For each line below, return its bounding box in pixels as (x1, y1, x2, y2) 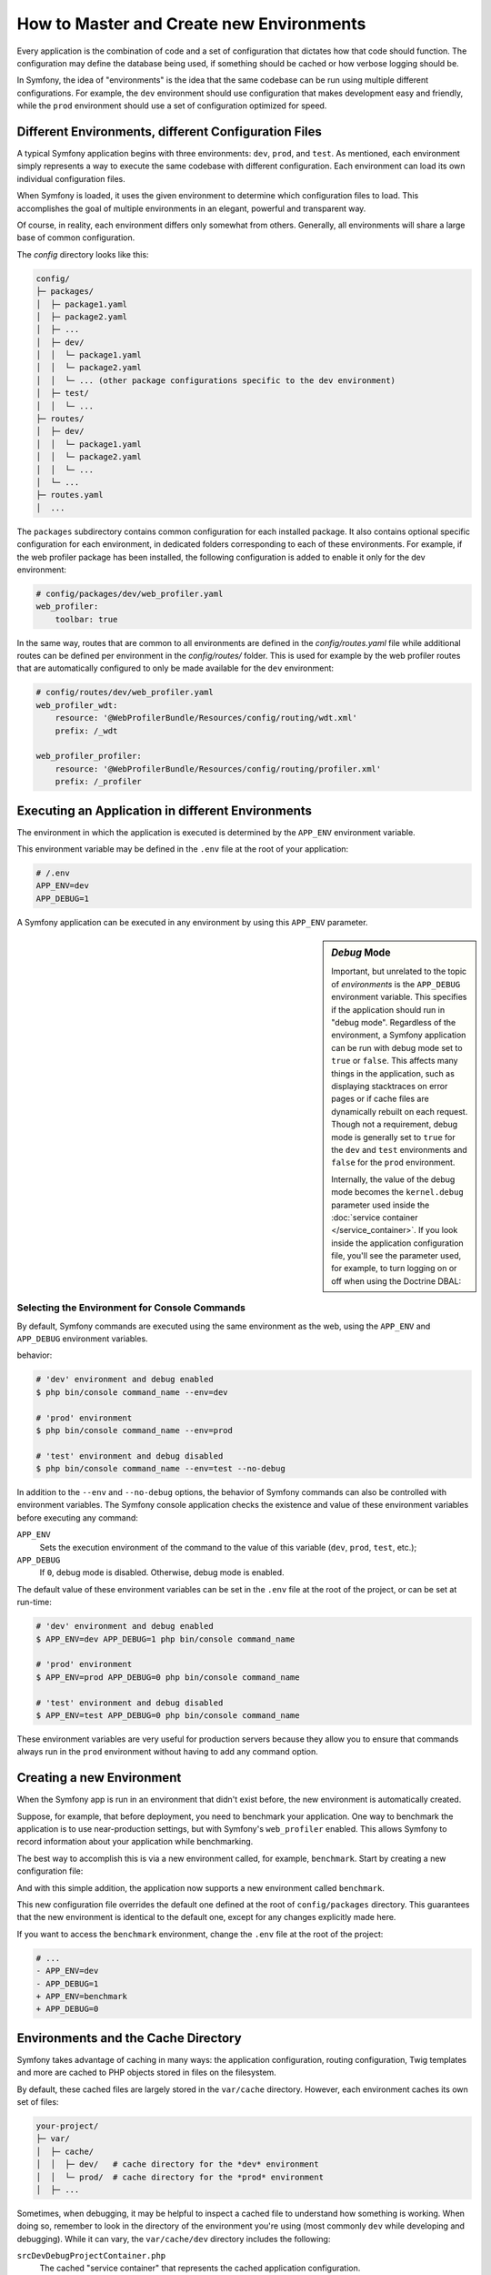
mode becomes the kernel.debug (331, 1187, 464, 1198)
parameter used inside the (331, 1199, 430, 1210)
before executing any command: (16, 1512, 138, 1523)
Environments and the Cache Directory (16, 2030, 242, 2046)
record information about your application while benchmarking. (16, 1836, 254, 1847)
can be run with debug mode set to (331, 1042, 463, 1053)
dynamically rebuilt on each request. (331, 1106, 468, 1117)
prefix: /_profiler (55, 776, 143, 787)
